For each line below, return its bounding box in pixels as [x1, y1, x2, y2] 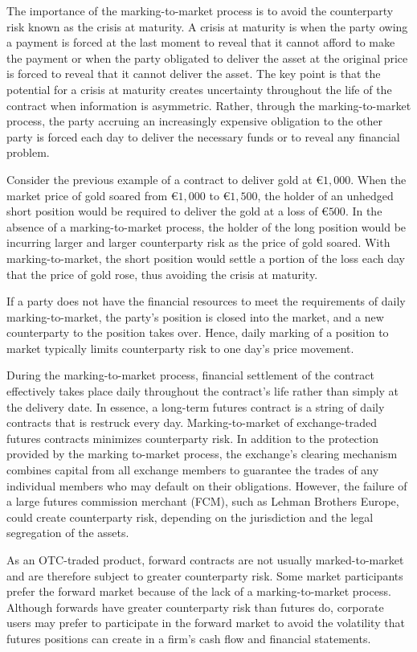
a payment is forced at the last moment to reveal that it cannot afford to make [6, 34, 395, 51]
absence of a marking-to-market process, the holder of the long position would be [6, 218, 407, 235]
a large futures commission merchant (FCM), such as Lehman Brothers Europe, [6, 493, 399, 510]
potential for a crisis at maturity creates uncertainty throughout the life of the [6, 80, 392, 97]
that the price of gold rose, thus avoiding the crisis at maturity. [6, 265, 318, 282]
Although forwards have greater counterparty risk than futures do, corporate [6, 598, 384, 615]
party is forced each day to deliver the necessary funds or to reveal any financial [6, 128, 400, 145]
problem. [6, 144, 50, 161]
